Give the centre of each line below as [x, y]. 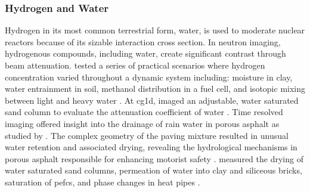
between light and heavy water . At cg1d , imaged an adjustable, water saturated [152, 100]
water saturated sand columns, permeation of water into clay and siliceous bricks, [154, 170]
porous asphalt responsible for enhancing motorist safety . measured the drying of [154, 158]
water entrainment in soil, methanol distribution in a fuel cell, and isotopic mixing [155, 89]
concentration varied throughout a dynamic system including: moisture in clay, [149, 77]
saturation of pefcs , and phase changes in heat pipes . [103, 182]
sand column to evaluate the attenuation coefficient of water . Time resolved [144, 112]
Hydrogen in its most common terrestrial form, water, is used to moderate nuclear [155, 30]
